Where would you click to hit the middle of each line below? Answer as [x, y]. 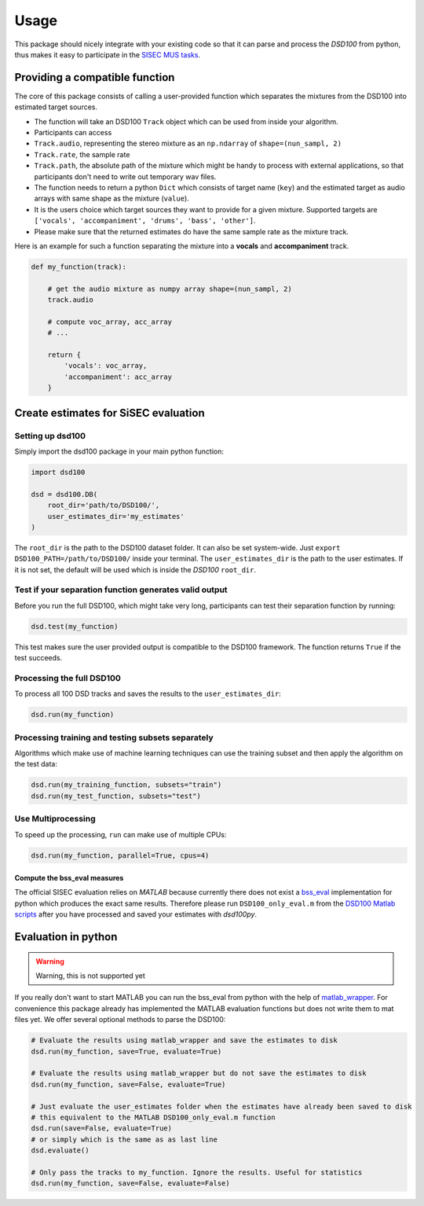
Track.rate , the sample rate [82, 154]
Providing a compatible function [95, 77]
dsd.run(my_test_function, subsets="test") [116, 796]
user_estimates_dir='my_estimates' [116, 516]
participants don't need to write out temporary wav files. [125, 176]
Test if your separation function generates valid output [121, 590]
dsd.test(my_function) [75, 626]
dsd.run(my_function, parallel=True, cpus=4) [120, 855]
